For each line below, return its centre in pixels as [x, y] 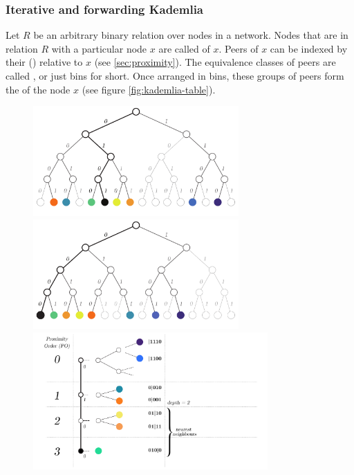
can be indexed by [309, 48]
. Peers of [239, 48]
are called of [184, 48]
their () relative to [44, 62]
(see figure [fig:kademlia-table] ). [149, 89]
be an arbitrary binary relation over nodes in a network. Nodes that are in [191, 35]
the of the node [38, 89]
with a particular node [99, 48]
